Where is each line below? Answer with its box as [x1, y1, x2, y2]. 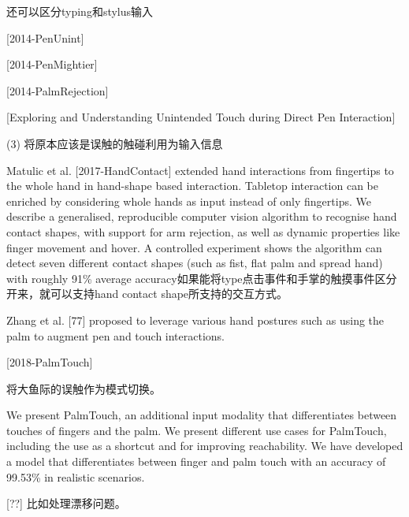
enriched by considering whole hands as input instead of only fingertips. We [6, 192, 371, 209]
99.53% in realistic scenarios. [6, 468, 145, 485]
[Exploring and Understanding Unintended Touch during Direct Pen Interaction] [6, 109, 396, 125]
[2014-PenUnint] [6, 29, 84, 46]
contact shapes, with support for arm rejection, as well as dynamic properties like [6, 223, 400, 240]
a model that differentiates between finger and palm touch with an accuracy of [6, 453, 386, 470]
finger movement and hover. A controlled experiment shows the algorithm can [6, 239, 382, 255]
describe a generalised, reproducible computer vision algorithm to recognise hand [6, 208, 397, 225]
